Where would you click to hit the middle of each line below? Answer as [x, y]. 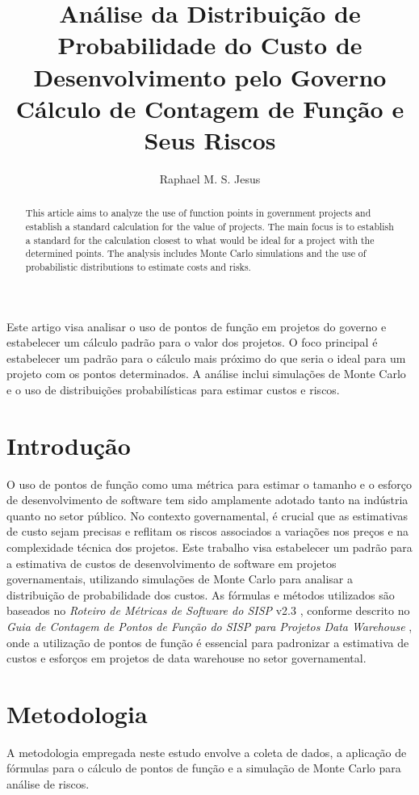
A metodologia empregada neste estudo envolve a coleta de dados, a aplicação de [207, 752]
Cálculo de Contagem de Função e [210, 108]
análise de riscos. [48, 784]
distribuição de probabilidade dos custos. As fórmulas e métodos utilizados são [201, 594]
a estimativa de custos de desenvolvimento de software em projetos [172, 563]
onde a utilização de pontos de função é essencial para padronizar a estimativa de [208, 642]
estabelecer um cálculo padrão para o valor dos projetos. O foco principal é [192, 342]
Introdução [69, 445]
